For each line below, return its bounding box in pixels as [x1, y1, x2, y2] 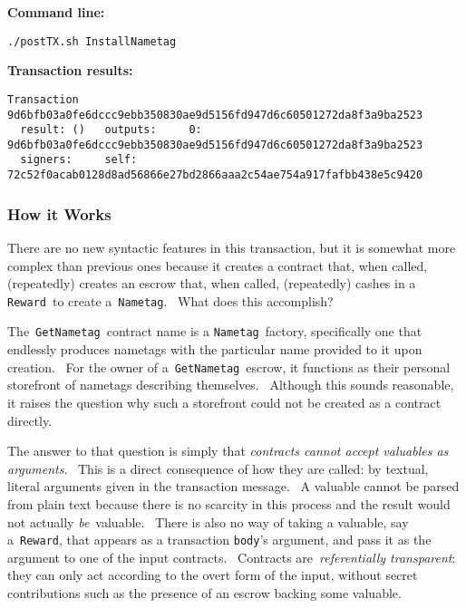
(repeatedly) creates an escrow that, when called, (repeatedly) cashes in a [7, 274, 416, 293]
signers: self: [20, 153, 138, 167]
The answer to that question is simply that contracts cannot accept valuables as [7, 441, 449, 460]
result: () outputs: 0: [20, 123, 202, 137]
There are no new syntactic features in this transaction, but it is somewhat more [7, 238, 456, 256]
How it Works [7, 202, 112, 225]
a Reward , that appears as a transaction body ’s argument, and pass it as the [7, 530, 432, 549]
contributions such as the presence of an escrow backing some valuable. [7, 583, 402, 602]
